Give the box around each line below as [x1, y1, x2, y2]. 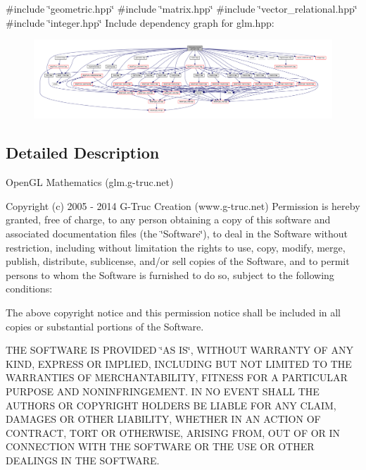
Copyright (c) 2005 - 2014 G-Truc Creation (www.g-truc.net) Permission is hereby [6, 198, 360, 213]
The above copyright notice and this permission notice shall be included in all [6, 304, 341, 319]
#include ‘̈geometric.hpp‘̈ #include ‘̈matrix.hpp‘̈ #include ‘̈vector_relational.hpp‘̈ [6, 1, 358, 16]
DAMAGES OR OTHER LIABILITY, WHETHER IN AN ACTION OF [6, 412, 321, 426]
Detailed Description [6, 142, 160, 163]
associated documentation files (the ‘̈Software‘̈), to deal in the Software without [6, 225, 348, 240]
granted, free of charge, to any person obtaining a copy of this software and [6, 212, 331, 227]
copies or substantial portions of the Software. [6, 319, 204, 333]
